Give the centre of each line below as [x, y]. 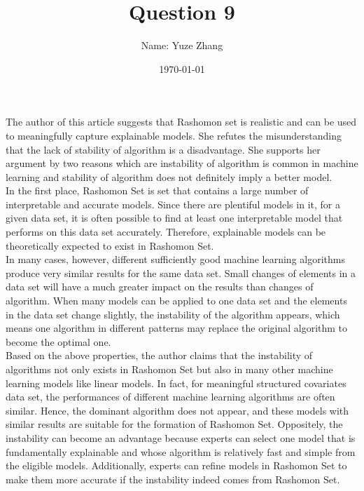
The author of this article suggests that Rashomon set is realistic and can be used [181, 122]
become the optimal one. [58, 341]
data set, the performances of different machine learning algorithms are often [170, 397]
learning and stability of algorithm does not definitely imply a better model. [169, 176]
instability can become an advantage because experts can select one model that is [181, 437]
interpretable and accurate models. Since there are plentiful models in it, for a [173, 204]
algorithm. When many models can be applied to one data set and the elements [176, 301]
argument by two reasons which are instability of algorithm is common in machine [182, 163]
